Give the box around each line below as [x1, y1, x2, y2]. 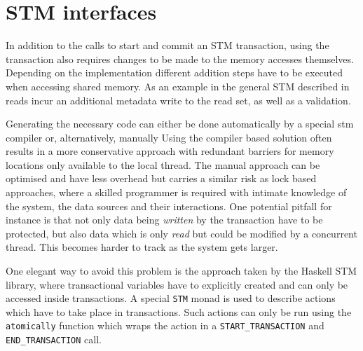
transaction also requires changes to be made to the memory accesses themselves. [6, 51, 354, 66]
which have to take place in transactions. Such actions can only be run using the [6, 304, 352, 319]
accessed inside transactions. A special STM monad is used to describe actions [6, 291, 336, 305]
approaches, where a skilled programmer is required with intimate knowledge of [6, 185, 347, 200]
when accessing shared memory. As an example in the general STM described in [6, 78, 350, 93]
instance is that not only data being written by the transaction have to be [6, 212, 323, 227]
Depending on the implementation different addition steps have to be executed [6, 65, 343, 80]
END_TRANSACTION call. [6, 332, 102, 347]
